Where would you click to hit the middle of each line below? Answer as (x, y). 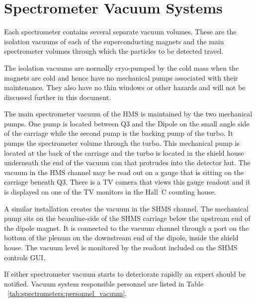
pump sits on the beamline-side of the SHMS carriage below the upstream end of (127, 218)
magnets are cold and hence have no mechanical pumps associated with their (121, 77)
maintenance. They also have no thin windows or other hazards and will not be (125, 87)
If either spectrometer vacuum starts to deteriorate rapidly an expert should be (125, 274)
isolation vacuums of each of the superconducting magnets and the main (114, 41)
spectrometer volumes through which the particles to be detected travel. (114, 51)
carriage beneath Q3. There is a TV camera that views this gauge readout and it (127, 182)
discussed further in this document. (58, 97)
